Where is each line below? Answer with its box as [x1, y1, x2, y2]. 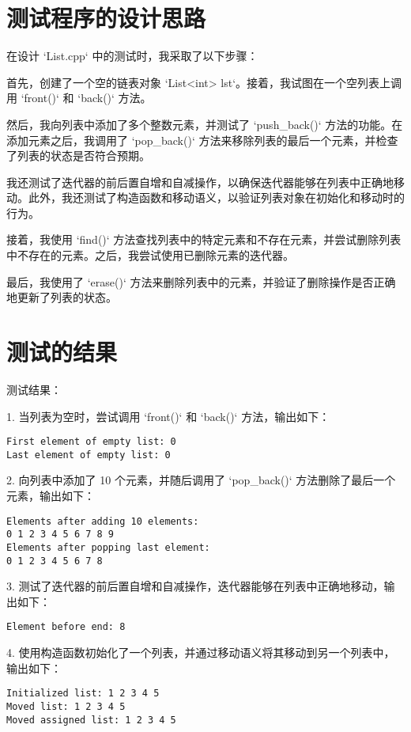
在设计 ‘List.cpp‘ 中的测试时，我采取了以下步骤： [6, 47, 258, 64]
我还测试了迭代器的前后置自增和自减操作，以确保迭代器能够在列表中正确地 [6, 173, 394, 190]
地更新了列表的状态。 [6, 289, 117, 305]
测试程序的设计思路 [6, 2, 206, 34]
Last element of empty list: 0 [6, 449, 171, 461]
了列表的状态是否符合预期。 [6, 147, 150, 164]
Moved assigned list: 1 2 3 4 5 [6, 714, 176, 726]
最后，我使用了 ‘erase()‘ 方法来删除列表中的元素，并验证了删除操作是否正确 [6, 273, 396, 290]
